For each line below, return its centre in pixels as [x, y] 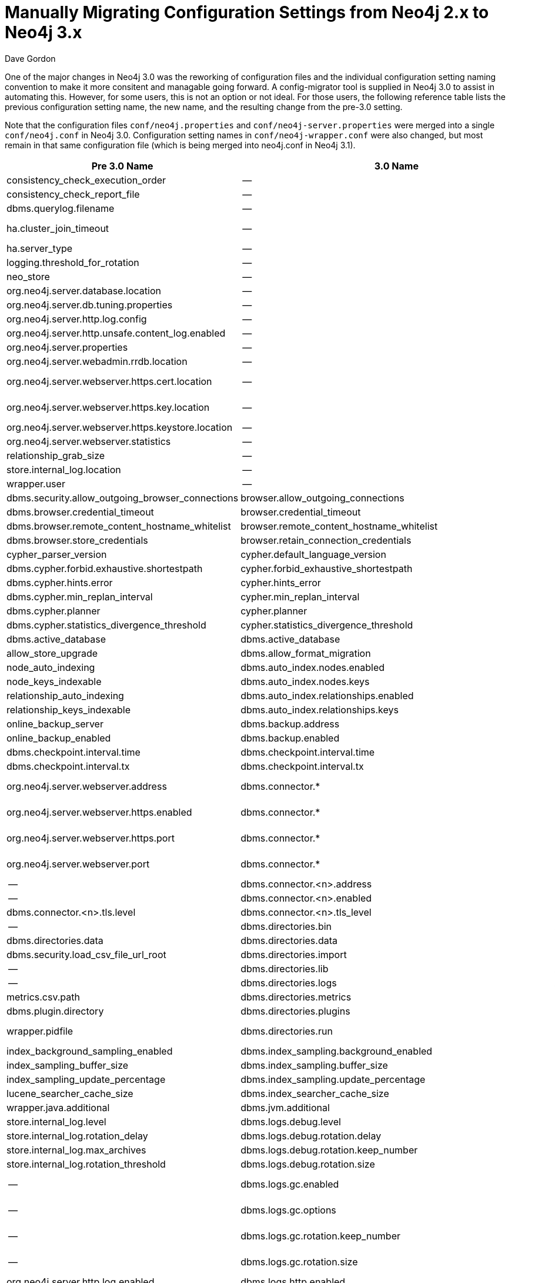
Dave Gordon [30, 58]
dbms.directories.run [287, 1031]
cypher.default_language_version [313, 554]
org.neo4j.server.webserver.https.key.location [108, 407]
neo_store [28, 276]
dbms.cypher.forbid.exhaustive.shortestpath [105, 568]
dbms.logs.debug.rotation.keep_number [329, 1150]
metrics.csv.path [43, 997]
